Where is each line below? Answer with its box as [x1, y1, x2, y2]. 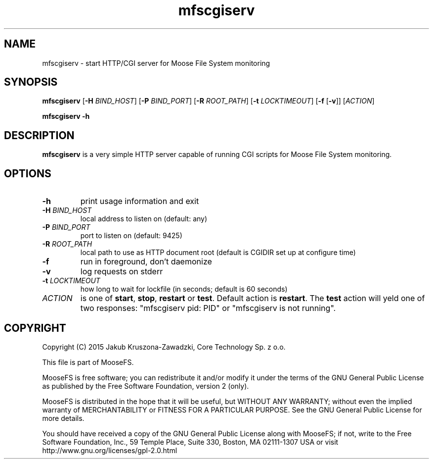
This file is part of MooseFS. [42, 358, 134, 366]
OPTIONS [4, 167, 51, 180]
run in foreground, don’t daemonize [80, 257, 212, 267]
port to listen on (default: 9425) [80, 231, 182, 240]
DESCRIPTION [4, 129, 75, 142]
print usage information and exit [80, 196, 199, 206]
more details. [42, 413, 85, 422]
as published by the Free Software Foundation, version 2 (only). [42, 381, 249, 390]
